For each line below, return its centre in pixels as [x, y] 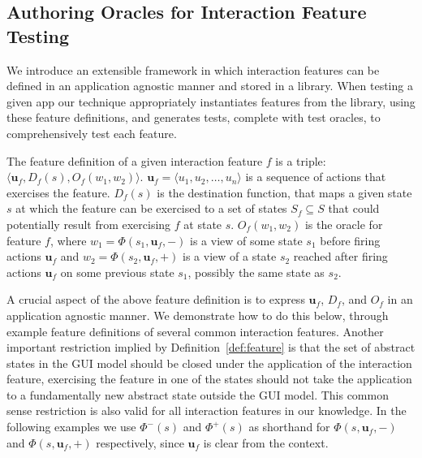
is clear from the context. [266, 442]
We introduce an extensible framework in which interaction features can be [193, 69]
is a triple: [301, 160]
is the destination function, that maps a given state [284, 192]
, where [68, 240]
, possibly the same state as [256, 272]
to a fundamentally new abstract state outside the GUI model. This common [198, 394]
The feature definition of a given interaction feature [135, 160]
